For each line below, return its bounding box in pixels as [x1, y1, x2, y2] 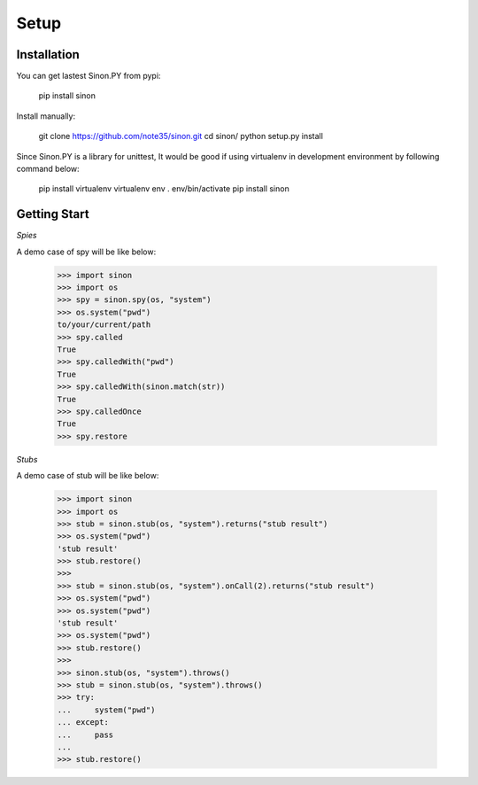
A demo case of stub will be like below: [16, 470, 159, 481]
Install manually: [16, 111, 75, 121]
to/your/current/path [57, 320, 151, 330]
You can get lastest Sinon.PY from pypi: [16, 71, 161, 82]
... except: [57, 718, 110, 727]
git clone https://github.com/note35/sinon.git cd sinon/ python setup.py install [38, 131, 323, 142]
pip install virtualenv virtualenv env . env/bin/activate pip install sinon [38, 183, 289, 194]
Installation [16, 47, 80, 62]
